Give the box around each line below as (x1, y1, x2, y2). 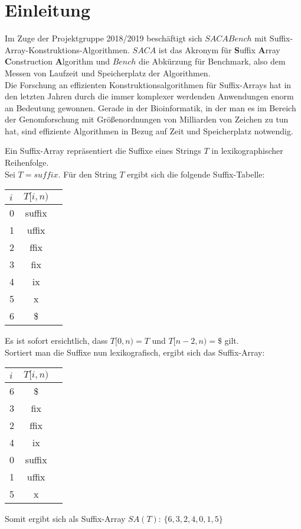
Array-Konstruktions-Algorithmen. (5, 43, 130, 56)
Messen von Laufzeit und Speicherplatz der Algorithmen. (5, 66, 211, 79)
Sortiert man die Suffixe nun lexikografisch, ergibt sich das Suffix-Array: (5, 346, 265, 358)
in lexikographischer (211, 144, 283, 157)
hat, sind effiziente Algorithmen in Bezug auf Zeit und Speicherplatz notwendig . (5, 124, 293, 137)
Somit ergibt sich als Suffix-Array (5, 512, 126, 525)
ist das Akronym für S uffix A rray (158, 43, 280, 56)
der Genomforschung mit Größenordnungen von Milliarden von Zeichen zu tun (5, 113, 289, 125)
